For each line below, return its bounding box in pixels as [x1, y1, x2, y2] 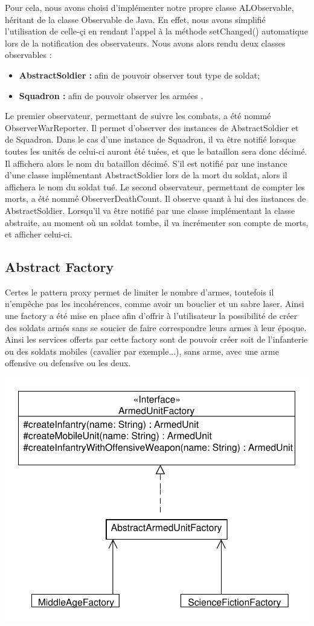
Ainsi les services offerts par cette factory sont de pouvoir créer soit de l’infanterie [5, 333, 308, 346]
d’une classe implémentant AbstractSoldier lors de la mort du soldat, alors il [5, 169, 287, 181]
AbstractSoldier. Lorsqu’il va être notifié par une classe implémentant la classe [5, 204, 295, 216]
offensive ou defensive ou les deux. [5, 357, 131, 369]
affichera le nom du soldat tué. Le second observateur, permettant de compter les [5, 180, 305, 193]
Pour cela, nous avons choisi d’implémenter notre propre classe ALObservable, [5, 1, 294, 13]
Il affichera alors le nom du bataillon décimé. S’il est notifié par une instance [5, 156, 287, 169]
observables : [5, 48, 52, 61]
